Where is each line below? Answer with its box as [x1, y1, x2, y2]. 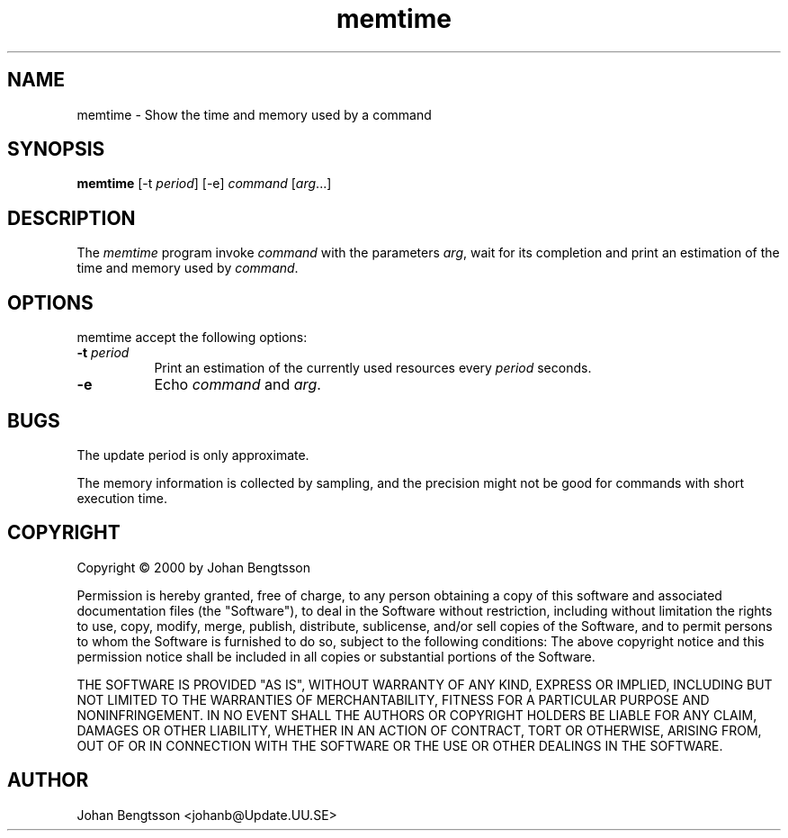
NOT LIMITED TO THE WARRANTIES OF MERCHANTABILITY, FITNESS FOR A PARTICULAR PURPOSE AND [76, 691, 710, 707]
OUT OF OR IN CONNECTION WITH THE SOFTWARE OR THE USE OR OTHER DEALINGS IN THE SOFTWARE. [76, 737, 723, 753]
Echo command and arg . [154, 375, 321, 394]
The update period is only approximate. [76, 446, 309, 463]
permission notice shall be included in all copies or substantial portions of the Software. [76, 648, 595, 664]
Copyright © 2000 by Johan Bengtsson [76, 559, 310, 575]
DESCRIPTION [7, 206, 136, 230]
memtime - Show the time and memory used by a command [76, 106, 432, 122]
